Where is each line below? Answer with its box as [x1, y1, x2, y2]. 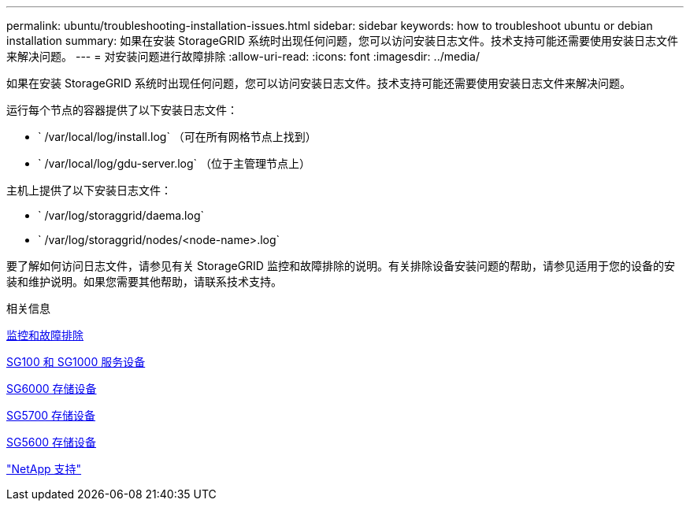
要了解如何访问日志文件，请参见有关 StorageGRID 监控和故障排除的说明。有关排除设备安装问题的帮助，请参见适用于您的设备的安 [6, 259, 675, 272]
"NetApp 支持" [6, 462, 82, 476]
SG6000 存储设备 [6, 382, 97, 395]
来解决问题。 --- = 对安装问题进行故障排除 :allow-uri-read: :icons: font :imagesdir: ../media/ [6, 50, 480, 63]
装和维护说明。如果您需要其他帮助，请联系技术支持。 [6, 275, 282, 288]
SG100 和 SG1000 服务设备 [6, 355, 146, 368]
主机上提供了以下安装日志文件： [6, 183, 172, 197]
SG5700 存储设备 [6, 409, 96, 422]
